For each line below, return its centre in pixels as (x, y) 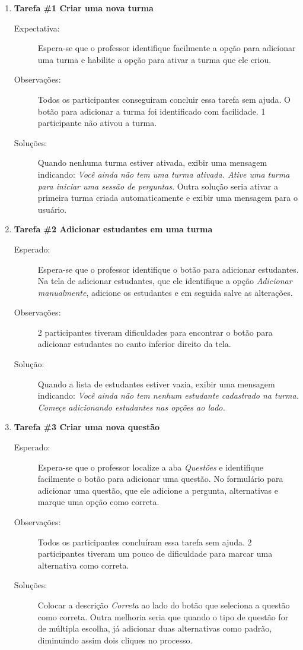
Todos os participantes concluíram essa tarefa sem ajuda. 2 (145, 542)
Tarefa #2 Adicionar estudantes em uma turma (113, 229)
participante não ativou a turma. (97, 123)
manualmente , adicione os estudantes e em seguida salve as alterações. (165, 292)
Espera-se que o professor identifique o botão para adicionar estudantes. (168, 269)
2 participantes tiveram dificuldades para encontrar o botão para (155, 332)
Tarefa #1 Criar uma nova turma (84, 8)
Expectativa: (37, 28)
